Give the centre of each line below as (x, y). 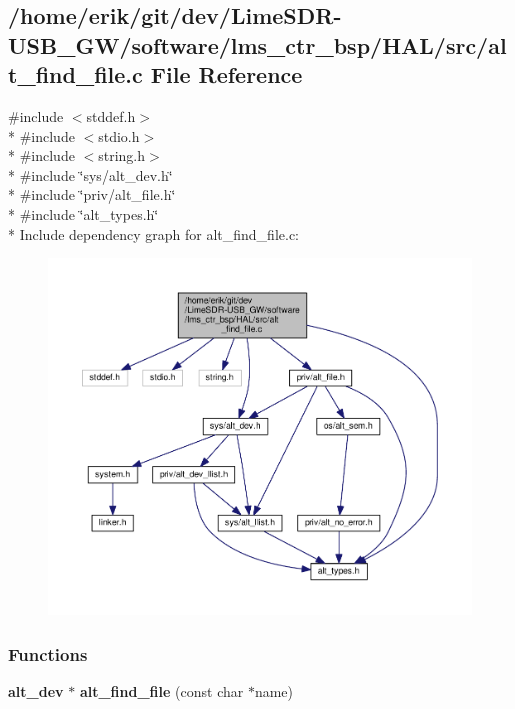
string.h (122, 155)
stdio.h (119, 135)
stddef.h (111, 115)
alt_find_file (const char (161, 690)
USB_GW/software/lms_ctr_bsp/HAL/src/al (257, 44)
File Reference (226, 74)
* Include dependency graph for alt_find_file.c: (154, 233)
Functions (48, 653)
